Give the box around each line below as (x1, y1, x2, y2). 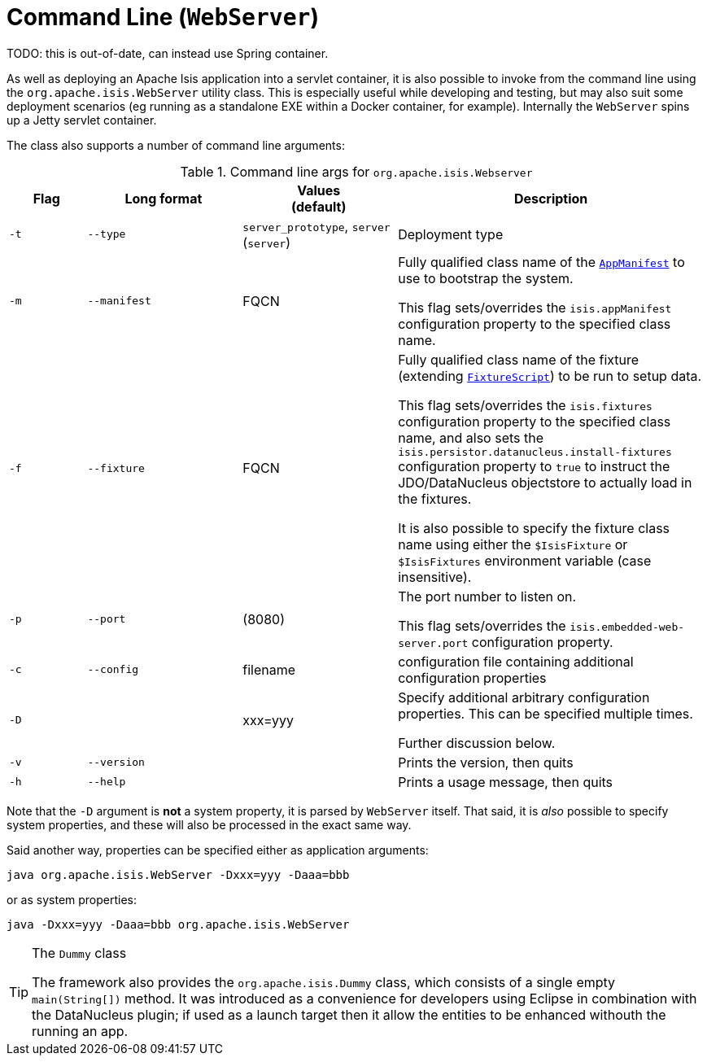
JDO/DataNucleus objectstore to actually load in (398, 474, 692, 491)
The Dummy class (32, 944, 127, 961)
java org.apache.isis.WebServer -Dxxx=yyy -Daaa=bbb (7, 868, 350, 881)
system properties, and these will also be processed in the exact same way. (7, 817, 412, 832)
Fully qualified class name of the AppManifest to (398, 253, 685, 270)
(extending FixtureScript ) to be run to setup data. (398, 367, 702, 384)
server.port (398, 636, 469, 649)
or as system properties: (7, 892, 137, 907)
